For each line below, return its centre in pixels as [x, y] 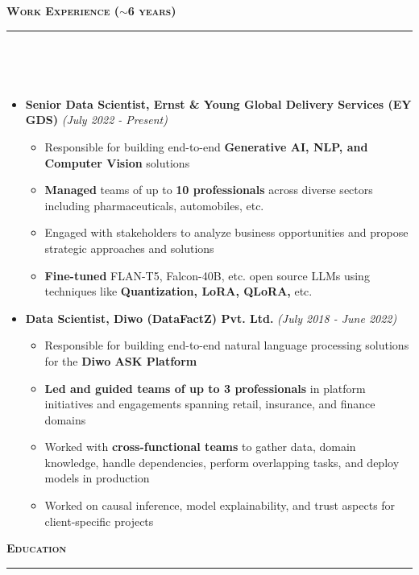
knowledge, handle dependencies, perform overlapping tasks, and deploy [222, 462]
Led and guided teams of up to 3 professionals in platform [205, 388]
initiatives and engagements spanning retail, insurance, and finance [210, 404]
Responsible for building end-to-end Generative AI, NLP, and [206, 146]
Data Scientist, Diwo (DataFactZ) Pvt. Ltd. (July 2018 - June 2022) [211, 318]
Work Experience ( [63, 10]
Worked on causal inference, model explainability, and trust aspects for [220, 505]
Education [37, 548]
